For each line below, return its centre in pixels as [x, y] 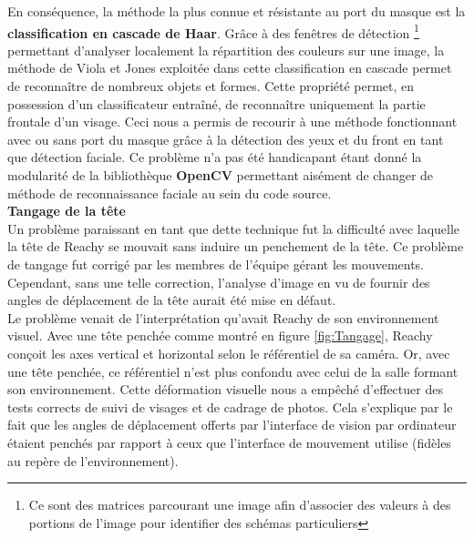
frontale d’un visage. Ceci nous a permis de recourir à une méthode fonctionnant [232, 122]
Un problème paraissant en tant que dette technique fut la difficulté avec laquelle [234, 228]
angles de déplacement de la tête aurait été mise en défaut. [172, 300]
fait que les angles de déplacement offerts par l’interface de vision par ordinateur [232, 425]
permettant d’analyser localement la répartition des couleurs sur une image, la [226, 50]
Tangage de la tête [67, 211]
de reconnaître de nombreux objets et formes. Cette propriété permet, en [211, 86]
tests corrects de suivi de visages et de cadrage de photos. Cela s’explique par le [230, 406]
